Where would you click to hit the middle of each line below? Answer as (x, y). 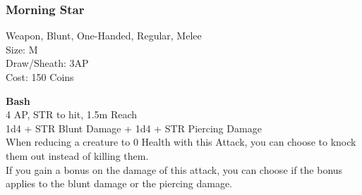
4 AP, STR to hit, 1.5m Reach (72, 114)
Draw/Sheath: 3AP (47, 63)
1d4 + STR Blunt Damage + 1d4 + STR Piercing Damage (134, 128)
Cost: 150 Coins (40, 77)
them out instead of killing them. (77, 155)
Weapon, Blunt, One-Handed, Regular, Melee (104, 36)
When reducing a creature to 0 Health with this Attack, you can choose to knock (181, 142)
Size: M (22, 49)
